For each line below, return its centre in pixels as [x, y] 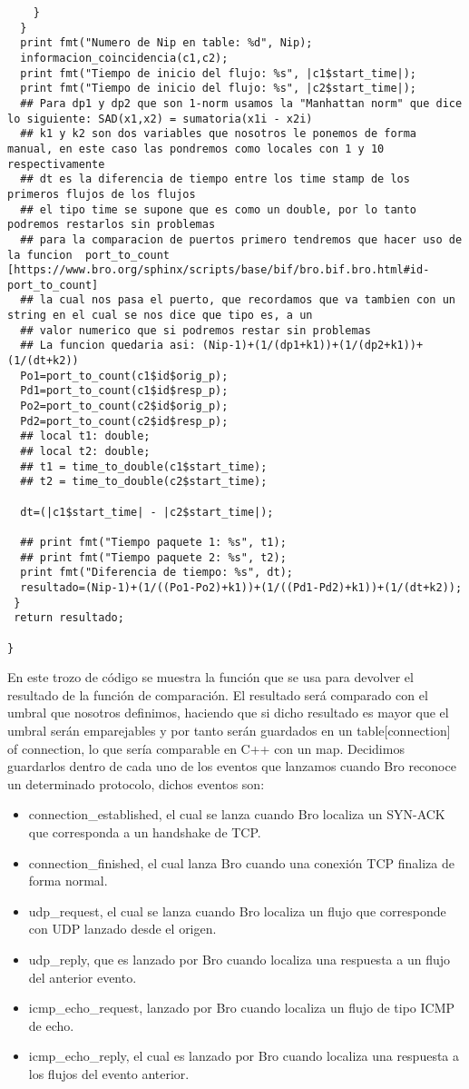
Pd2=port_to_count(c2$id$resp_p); [124, 421]
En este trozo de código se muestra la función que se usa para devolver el [210, 677]
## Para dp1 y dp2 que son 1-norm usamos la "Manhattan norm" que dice [241, 103]
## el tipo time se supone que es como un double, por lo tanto [219, 209]
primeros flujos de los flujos [102, 194]
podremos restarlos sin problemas [112, 225]
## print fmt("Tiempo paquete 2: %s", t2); [153, 557]
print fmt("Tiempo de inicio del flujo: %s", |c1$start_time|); [219, 73]
